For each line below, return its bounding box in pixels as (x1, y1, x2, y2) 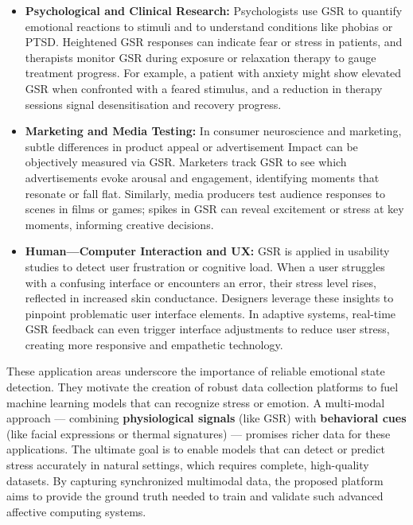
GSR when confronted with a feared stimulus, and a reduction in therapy (25, 80, 383, 96)
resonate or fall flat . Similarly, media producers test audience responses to (25, 185, 386, 201)
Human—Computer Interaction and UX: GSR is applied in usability (25, 243, 390, 259)
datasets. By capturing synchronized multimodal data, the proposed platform (6, 472, 384, 488)
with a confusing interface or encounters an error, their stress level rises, (25, 274, 376, 290)
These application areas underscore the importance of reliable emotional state (6, 363, 385, 379)
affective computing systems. (6, 503, 146, 519)
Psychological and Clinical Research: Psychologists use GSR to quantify (25, 2, 403, 18)
